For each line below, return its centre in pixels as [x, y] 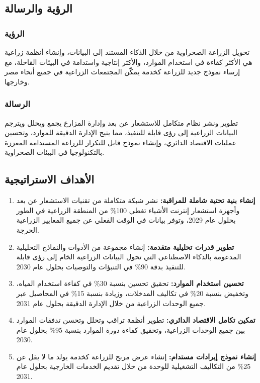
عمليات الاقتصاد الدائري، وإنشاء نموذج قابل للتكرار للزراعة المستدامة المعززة [120, 142]
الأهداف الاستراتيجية [50, 179]
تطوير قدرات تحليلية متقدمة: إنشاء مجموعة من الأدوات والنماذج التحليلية [125, 247]
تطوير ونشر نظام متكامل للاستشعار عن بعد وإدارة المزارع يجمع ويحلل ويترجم [121, 122]
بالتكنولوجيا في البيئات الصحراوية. [55, 152]
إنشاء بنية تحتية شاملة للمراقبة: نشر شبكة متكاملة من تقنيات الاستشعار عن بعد [136, 200]
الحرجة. [28, 229]
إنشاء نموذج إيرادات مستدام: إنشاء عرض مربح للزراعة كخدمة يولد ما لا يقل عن [136, 356]
